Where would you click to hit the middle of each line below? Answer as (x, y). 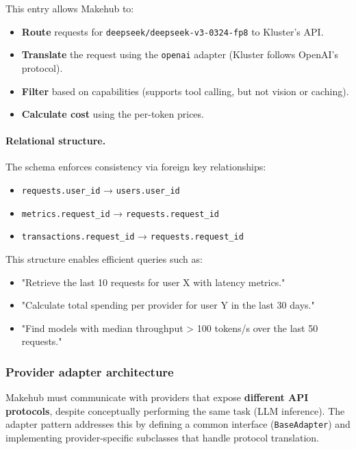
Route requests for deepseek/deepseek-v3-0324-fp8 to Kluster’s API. (173, 31)
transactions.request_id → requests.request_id (132, 236)
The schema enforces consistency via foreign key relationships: (136, 167)
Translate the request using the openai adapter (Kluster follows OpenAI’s (180, 54)
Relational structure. (56, 141)
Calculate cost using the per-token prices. (113, 114)
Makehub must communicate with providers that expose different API (157, 397)
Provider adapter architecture (90, 371)
